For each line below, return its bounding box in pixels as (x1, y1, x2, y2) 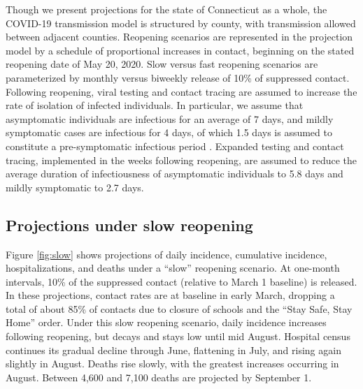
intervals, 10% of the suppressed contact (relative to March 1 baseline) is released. (6, 274, 357, 288)
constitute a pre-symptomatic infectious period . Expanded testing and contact (6, 138, 344, 153)
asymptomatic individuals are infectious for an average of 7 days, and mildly (6, 111, 334, 126)
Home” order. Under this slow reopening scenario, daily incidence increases (6, 315, 327, 330)
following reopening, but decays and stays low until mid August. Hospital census (6, 329, 350, 344)
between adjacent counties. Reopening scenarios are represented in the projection (6, 29, 353, 44)
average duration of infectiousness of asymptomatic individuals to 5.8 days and (6, 166, 343, 181)
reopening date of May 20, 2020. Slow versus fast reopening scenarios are (6, 57, 318, 71)
